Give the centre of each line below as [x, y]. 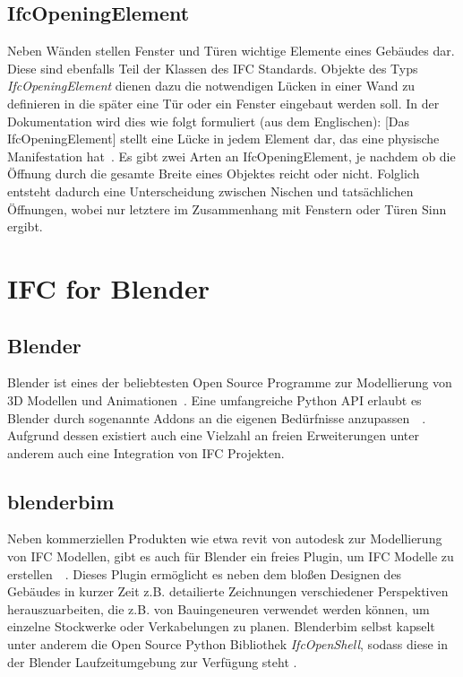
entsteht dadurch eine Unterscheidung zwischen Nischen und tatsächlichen [210, 191]
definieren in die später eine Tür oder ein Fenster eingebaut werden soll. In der [223, 103]
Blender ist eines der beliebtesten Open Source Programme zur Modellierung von [230, 382]
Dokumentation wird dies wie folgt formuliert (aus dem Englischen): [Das [209, 121]
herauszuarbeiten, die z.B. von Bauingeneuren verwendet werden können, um [219, 608]
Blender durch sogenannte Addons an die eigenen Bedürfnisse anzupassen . [217, 417]
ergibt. [25, 226]
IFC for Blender [108, 287]
